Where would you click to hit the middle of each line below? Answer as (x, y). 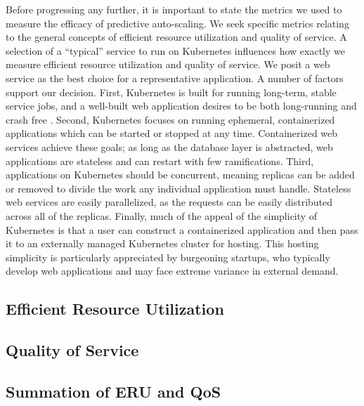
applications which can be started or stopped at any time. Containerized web (172, 133)
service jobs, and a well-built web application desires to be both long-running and (181, 106)
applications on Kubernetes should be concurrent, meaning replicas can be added (180, 175)
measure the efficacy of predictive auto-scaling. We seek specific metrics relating (177, 23)
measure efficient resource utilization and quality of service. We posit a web (168, 64)
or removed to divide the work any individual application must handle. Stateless (178, 188)
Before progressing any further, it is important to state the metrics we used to (174, 9)
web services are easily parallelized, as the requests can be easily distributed (169, 202)
